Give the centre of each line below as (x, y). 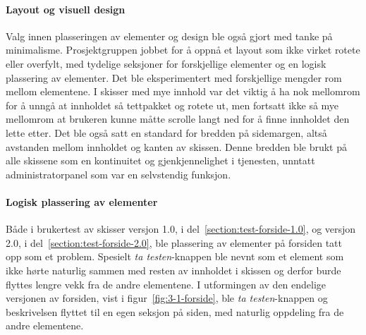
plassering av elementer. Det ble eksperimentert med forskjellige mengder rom (174, 77)
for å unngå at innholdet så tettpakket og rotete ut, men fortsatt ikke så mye (172, 105)
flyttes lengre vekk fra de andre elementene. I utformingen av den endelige (166, 284)
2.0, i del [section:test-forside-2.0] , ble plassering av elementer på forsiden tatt (174, 242)
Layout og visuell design (66, 9)
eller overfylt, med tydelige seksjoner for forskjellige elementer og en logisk (166, 63)
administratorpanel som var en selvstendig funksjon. (118, 174)
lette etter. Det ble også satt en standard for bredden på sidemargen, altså (166, 132)
